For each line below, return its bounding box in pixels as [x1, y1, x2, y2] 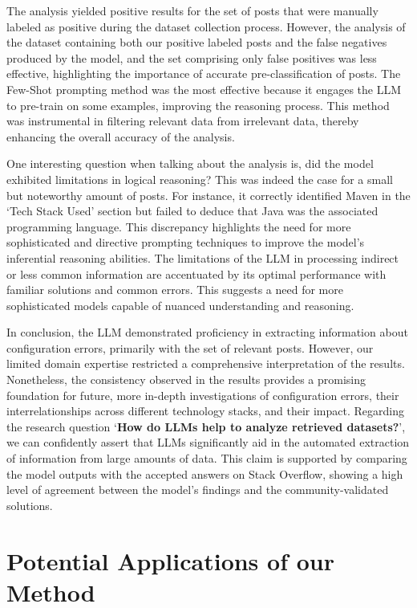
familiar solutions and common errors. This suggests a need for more [6, 281, 343, 298]
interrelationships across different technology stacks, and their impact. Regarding [6, 402, 404, 419]
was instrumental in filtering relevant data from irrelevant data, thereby [6, 112, 359, 129]
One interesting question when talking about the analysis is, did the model [6, 155, 374, 172]
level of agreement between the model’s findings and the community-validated [6, 481, 389, 498]
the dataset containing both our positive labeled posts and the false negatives [6, 34, 387, 51]
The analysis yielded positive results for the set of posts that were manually [6, 2, 379, 18]
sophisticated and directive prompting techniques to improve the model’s [6, 234, 365, 251]
